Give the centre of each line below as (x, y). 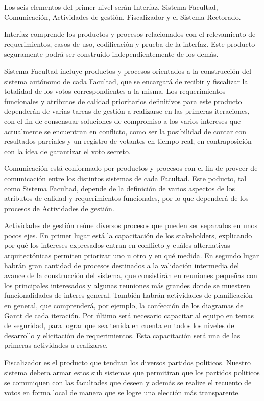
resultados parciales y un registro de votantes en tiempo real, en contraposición (128, 141)
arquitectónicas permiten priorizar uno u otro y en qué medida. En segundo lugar (132, 255)
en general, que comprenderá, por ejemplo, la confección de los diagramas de (124, 305)
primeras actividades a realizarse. (56, 345)
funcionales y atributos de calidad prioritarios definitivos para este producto (123, 101)
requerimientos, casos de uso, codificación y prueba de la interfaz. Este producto (130, 44)
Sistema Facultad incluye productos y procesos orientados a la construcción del (128, 71)
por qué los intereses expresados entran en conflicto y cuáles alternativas (117, 245)
